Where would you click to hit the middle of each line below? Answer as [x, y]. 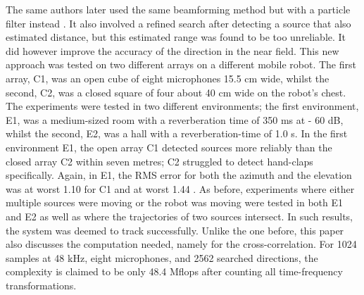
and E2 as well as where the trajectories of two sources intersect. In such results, [179, 216]
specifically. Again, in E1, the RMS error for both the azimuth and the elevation [179, 175]
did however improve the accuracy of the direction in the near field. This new [172, 50]
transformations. [41, 285]
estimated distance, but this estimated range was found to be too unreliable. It [176, 37]
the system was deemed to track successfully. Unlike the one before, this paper [175, 230]
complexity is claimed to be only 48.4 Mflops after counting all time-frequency [174, 271]
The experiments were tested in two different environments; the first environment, [182, 106]
